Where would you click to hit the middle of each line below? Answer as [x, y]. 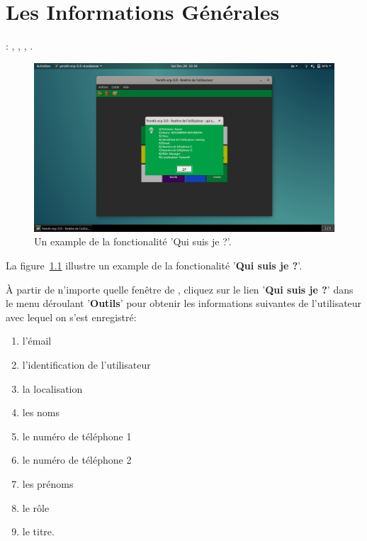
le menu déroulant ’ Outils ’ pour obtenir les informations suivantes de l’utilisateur [184, 303]
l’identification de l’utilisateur [86, 364]
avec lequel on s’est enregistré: [71, 317]
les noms [41, 412]
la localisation [52, 388]
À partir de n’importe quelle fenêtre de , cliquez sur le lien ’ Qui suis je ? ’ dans [180, 289]
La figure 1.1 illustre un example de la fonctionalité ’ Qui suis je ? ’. [154, 265]
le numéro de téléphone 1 [77, 436]
